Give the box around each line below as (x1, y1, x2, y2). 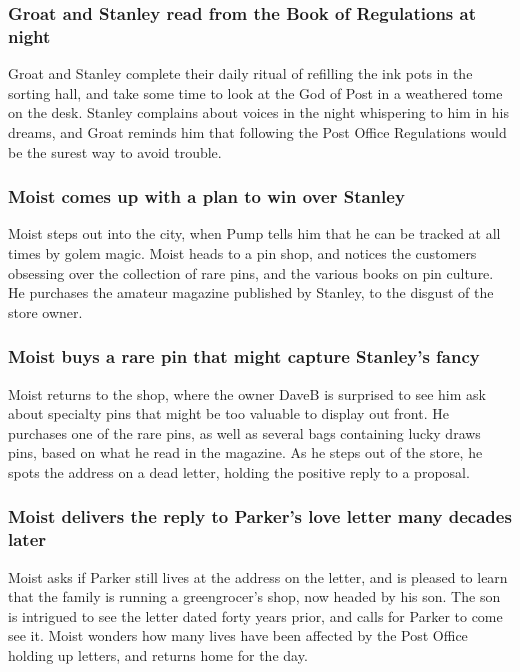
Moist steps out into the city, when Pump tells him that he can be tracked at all (8, 223, 501, 244)
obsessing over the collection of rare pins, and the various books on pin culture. (8, 262, 494, 283)
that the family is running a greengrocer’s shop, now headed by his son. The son (8, 586, 501, 607)
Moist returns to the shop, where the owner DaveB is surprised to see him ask (8, 383, 486, 404)
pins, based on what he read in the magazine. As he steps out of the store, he (8, 442, 483, 463)
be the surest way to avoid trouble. (8, 141, 222, 162)
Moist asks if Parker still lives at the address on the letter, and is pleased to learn (8, 566, 508, 587)
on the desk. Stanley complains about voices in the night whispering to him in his (8, 102, 509, 123)
